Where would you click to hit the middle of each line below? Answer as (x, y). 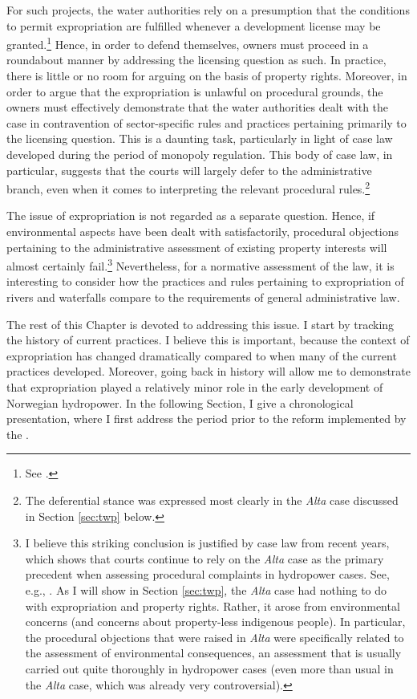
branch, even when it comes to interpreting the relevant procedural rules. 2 (188, 187)
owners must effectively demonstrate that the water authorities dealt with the (198, 107)
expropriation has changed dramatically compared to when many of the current (202, 355)
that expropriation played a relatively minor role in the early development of (195, 387)
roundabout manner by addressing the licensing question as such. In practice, (196, 60)
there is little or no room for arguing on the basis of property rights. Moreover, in (207, 76)
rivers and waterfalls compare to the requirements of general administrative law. (203, 297)
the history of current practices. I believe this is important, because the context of (208, 340)
